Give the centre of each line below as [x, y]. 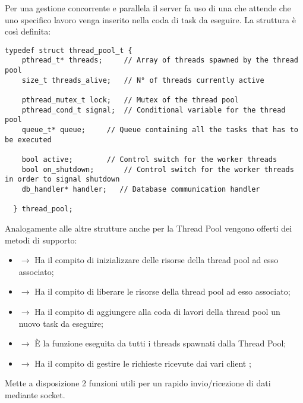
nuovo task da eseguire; [61, 323]
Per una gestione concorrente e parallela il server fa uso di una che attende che [148, 8]
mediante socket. [35, 394]
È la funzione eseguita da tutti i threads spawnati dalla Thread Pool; [160, 343]
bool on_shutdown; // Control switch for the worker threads [158, 169]
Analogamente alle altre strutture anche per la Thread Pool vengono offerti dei [149, 228]
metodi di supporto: [41, 240]
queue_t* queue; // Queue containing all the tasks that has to [160, 130]
